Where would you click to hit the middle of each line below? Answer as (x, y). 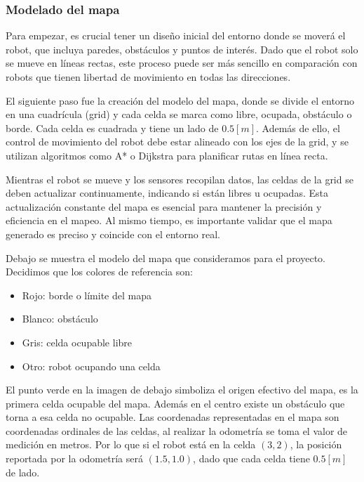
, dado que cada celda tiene (251, 458)
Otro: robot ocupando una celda (91, 366)
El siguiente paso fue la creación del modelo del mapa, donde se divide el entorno (180, 100)
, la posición (316, 444)
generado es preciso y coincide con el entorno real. (113, 234)
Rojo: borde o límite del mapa (87, 295)
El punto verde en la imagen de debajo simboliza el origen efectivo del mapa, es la (182, 390)
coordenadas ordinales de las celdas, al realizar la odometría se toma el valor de (177, 430)
